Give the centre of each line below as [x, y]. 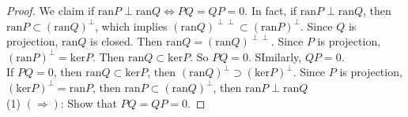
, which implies [131, 26]
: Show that [89, 102]
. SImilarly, [275, 56]
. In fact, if [271, 10]
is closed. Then [127, 41]
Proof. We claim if [51, 10]
